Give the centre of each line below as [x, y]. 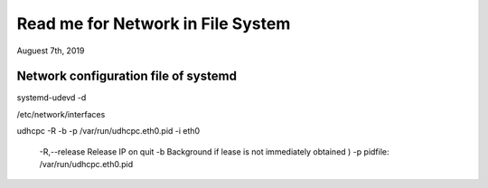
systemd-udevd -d [52, 98]
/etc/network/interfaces [61, 114]
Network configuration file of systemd [127, 76]
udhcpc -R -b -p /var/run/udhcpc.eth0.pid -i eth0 [108, 131]
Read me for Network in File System [154, 23]
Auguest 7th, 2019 [51, 51]
